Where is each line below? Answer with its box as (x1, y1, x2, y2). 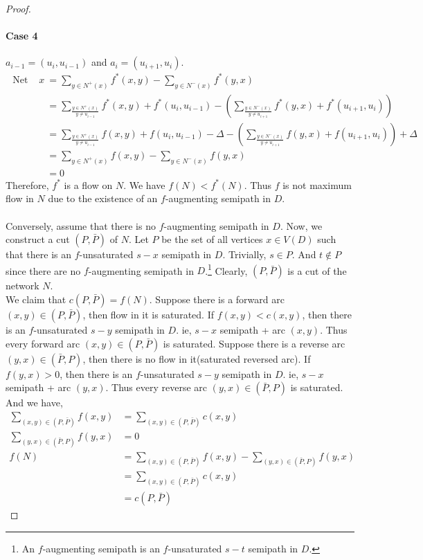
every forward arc (6, 336, 80, 350)
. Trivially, (222, 247, 267, 262)
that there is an (6, 247, 72, 262)
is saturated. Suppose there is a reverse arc (163, 336, 345, 350)
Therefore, (6, 177, 49, 192)
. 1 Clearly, (205, 261, 248, 278)
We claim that (6, 291, 66, 306)
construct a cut (6, 232, 70, 246)
